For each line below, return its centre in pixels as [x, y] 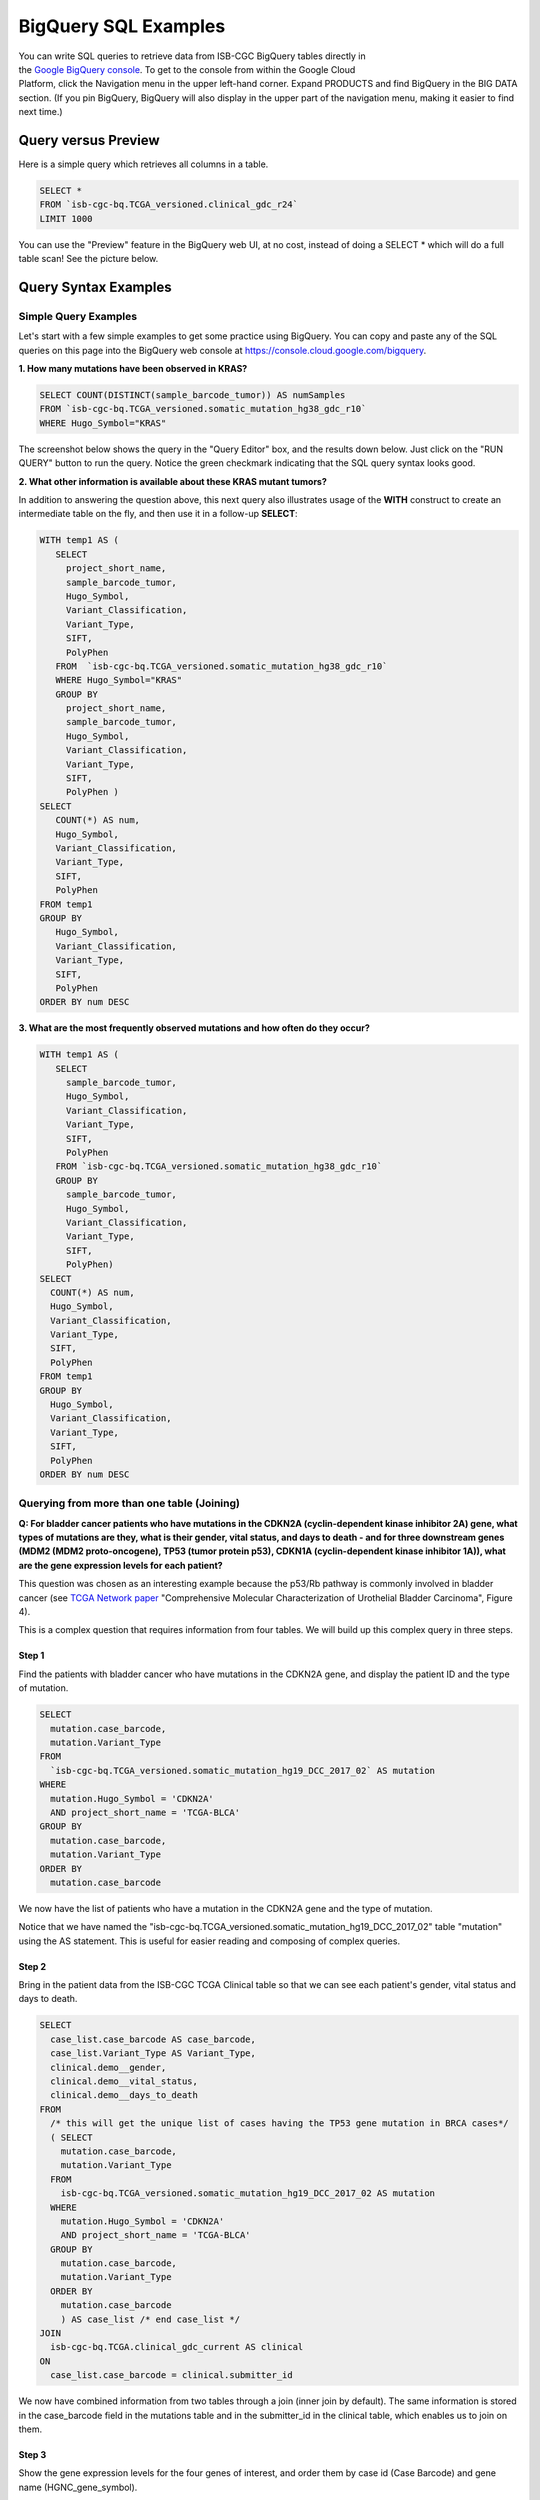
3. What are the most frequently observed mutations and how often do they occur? [194, 1028]
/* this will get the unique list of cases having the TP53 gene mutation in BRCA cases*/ [279, 2123]
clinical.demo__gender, [108, 2067]
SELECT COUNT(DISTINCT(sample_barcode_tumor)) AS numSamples [192, 395]
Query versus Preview [89, 140]
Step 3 [32, 2454]
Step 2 [32, 1966]
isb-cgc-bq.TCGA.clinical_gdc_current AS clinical [177, 2347]
